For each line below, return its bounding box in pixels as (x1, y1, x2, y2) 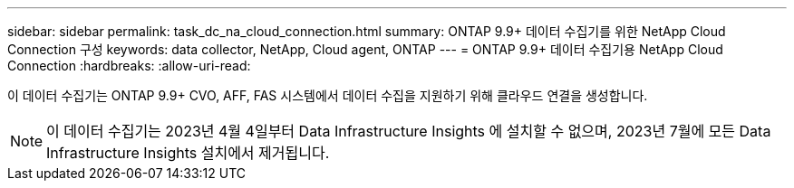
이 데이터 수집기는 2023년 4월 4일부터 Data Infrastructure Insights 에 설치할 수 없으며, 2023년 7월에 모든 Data (46, 122, 771, 140)
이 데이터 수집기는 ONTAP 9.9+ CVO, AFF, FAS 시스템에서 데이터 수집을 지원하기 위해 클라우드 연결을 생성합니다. (7, 88, 648, 103)
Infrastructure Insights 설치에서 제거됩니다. (46, 144, 330, 162)
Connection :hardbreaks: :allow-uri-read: (7, 58, 251, 73)
